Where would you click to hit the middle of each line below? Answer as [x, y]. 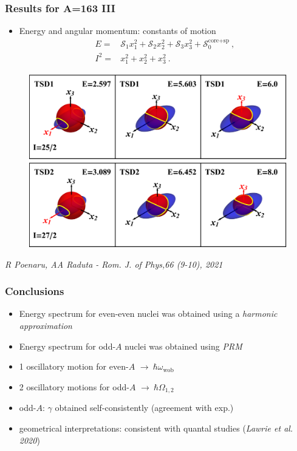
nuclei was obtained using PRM [183, 346]
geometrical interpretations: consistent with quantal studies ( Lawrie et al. [156, 428]
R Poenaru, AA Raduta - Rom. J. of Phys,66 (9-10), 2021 [114, 264]
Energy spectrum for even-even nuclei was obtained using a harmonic [148, 314]
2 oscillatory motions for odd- [74, 386]
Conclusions [35, 291]
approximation [46, 326]
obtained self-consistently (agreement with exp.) [144, 408]
